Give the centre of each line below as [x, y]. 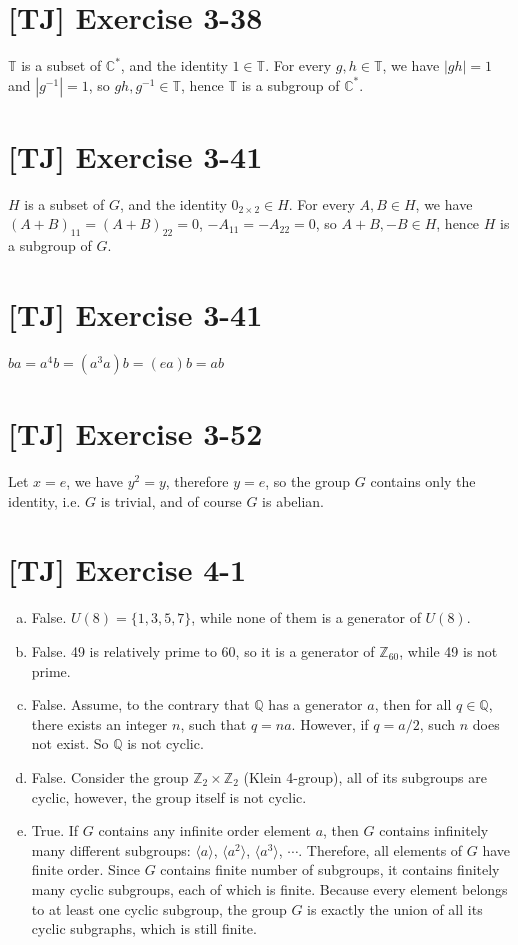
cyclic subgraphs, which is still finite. [144, 928]
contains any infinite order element [204, 830]
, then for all [413, 704]
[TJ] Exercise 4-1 [127, 569]
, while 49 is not [448, 650]
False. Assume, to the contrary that [140, 704]
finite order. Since [86, 869]
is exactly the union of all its [395, 908]
